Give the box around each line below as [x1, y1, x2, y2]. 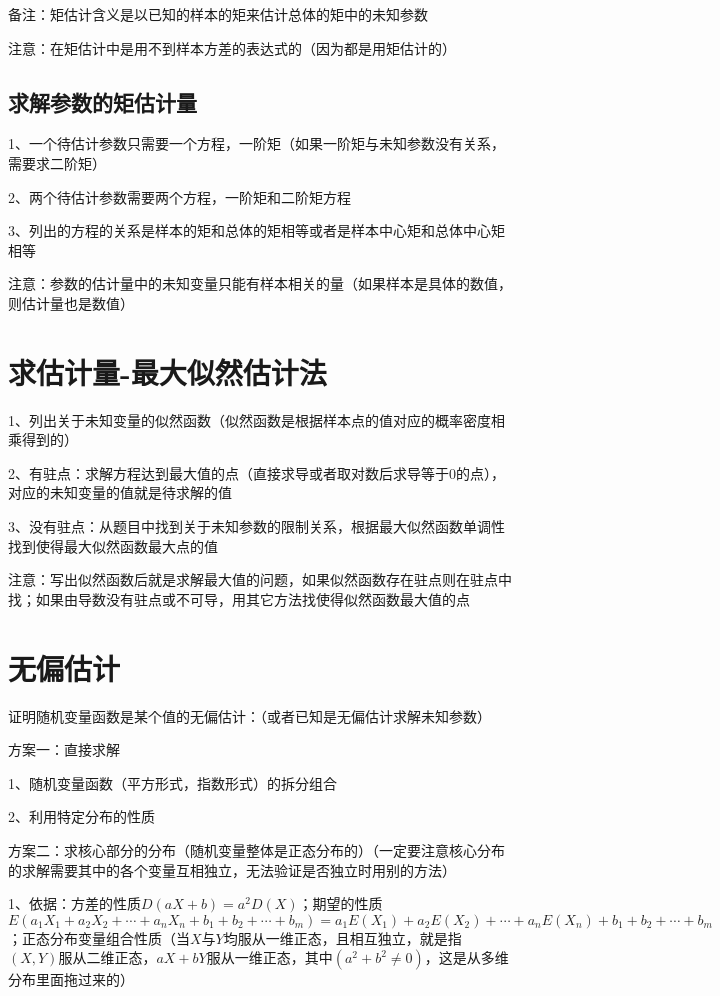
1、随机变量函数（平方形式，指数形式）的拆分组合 [8, 772, 337, 793]
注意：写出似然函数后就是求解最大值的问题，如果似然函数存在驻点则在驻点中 [8, 569, 512, 590]
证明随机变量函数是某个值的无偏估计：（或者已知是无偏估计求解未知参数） [8, 705, 491, 726]
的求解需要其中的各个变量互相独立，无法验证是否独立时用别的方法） [8, 859, 456, 880]
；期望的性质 [298, 893, 383, 914]
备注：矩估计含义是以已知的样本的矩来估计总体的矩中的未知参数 [8, 4, 428, 24]
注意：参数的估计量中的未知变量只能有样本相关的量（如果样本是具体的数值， [8, 273, 512, 294]
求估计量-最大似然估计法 [8, 351, 327, 392]
